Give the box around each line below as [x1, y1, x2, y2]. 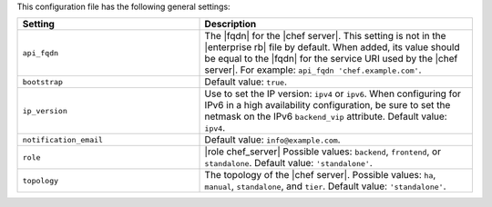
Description [204, 18, 257, 31]
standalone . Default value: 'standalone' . [204, 157, 373, 170]
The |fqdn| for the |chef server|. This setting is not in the [204, 30, 446, 43]
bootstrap [22, 77, 64, 86]
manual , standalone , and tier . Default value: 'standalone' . [204, 180, 446, 192]
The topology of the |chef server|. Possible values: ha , [204, 169, 436, 182]
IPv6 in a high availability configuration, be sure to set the [204, 99, 451, 112]
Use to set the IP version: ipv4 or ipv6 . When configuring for [204, 87, 462, 100]
